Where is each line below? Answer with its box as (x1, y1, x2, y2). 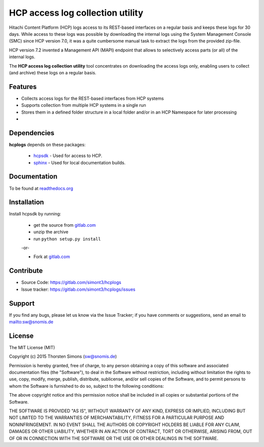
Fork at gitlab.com (33, 254, 70, 259)
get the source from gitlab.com (33, 222, 96, 228)
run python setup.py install (33, 235, 101, 242)
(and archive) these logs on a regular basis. (9, 70, 96, 75)
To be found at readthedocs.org (9, 185, 73, 191)
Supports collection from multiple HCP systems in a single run (21, 102, 146, 108)
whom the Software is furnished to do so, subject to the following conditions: (9, 383, 164, 389)
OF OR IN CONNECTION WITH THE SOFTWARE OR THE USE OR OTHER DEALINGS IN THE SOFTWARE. (9, 435, 219, 441)
